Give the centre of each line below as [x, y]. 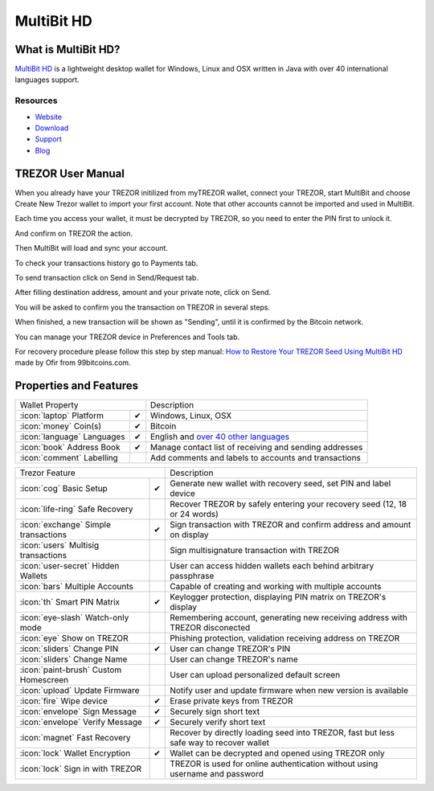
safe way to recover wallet [219, 743]
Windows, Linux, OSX [191, 416]
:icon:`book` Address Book [70, 448]
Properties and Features [77, 386]
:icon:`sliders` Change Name [74, 659]
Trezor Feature [47, 473]
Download [52, 128]
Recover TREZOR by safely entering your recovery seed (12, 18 [289, 504]
